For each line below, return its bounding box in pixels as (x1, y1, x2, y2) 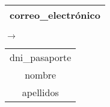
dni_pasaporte (10, 50, 72, 64)
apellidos (22, 85, 59, 99)
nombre (25, 68, 57, 82)
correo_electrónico (10, 8, 100, 22)
